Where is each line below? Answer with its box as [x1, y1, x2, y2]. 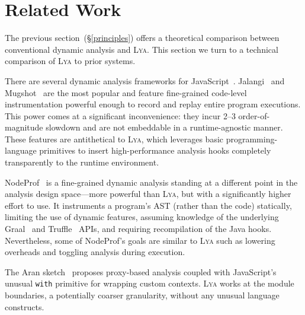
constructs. [5, 300, 44, 313]
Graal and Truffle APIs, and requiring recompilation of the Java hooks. [5, 222, 272, 235]
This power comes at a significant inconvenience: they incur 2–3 [5, 109, 236, 122]
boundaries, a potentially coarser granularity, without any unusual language [5, 289, 280, 301]
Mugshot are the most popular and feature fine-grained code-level [5, 86, 247, 98]
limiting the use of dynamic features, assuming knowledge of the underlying [5, 211, 279, 223]
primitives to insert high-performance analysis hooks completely [39, 144, 271, 157]
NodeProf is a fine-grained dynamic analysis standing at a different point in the [5, 176, 298, 188]
